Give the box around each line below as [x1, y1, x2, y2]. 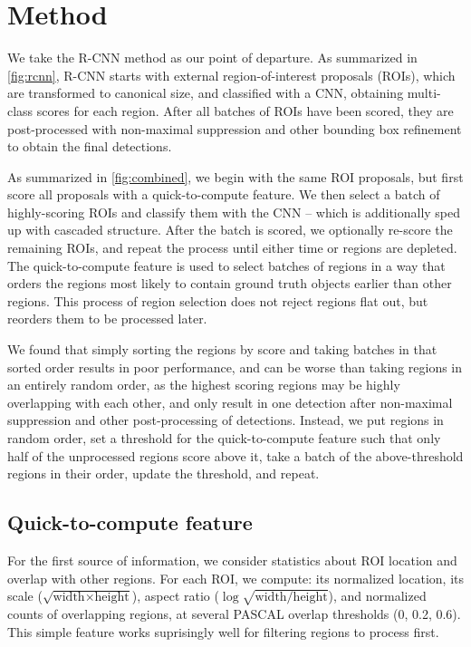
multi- [407, 83, 441, 102]
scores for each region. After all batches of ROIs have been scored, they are [36, 101, 454, 120]
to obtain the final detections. [7, 137, 172, 156]
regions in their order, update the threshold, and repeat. [7, 464, 320, 483]
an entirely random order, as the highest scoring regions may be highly [7, 375, 400, 394]
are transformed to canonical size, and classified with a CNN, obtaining [7, 83, 404, 102]
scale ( [7, 586, 43, 605]
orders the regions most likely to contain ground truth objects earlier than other [7, 274, 452, 293]
